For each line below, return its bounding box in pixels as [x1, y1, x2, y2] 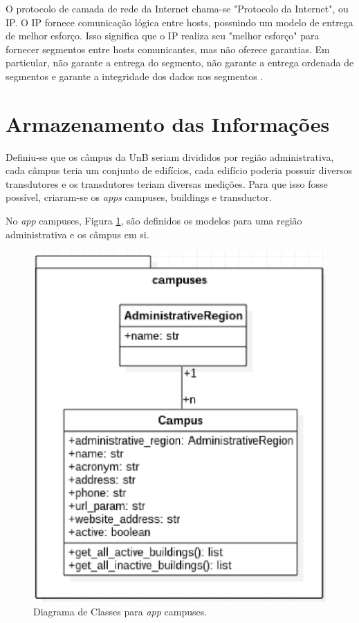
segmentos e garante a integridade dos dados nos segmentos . [6, 68, 264, 83]
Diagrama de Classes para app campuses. [33, 604, 208, 618]
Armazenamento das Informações [6, 109, 330, 137]
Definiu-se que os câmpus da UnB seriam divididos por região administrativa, [6, 149, 334, 164]
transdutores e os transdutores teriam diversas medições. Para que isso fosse [6, 176, 328, 191]
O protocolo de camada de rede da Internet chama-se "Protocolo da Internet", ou [6, 1, 349, 15]
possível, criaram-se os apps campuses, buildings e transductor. [6, 190, 272, 204]
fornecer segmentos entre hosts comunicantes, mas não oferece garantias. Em [6, 41, 330, 56]
